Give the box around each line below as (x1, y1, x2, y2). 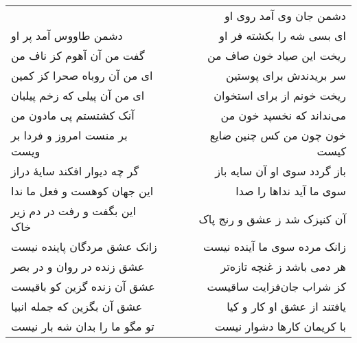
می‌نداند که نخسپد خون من (220, 107, 346, 123)
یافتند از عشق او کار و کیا (227, 298, 346, 314)
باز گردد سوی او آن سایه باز (215, 163, 346, 179)
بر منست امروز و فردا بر (11, 127, 128, 143)
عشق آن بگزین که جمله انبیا (11, 298, 143, 314)
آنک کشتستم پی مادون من (11, 107, 135, 123)
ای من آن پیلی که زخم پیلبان (11, 87, 145, 103)
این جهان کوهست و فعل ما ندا (11, 183, 154, 199)
